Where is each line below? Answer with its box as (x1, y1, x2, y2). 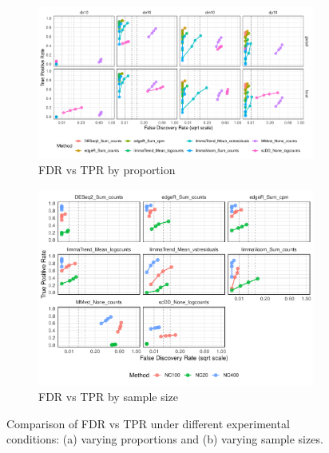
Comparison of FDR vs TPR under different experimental (6, 415, 290, 431)
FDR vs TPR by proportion (38, 161, 176, 178)
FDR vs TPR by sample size (38, 388, 178, 405)
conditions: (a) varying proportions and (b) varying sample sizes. (6, 431, 323, 447)
